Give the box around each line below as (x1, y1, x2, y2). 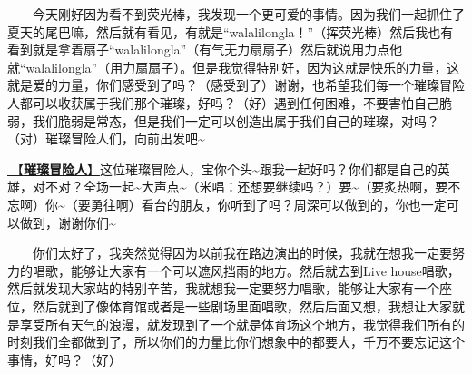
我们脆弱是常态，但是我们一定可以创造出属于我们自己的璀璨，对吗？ (32, 111, 439, 130)
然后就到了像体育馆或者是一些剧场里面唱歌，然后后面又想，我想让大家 (32, 296, 452, 315)
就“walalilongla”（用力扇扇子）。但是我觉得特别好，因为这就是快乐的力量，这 (7, 57, 460, 76)
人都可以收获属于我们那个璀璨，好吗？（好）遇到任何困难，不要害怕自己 (7, 93, 439, 112)
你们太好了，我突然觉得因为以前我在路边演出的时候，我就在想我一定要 (33, 243, 452, 262)
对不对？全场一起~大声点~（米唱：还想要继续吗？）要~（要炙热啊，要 (32, 177, 448, 196)
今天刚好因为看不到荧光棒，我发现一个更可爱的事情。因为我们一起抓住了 (33, 5, 465, 23)
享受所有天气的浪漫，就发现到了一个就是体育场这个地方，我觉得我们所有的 (19, 314, 465, 333)
